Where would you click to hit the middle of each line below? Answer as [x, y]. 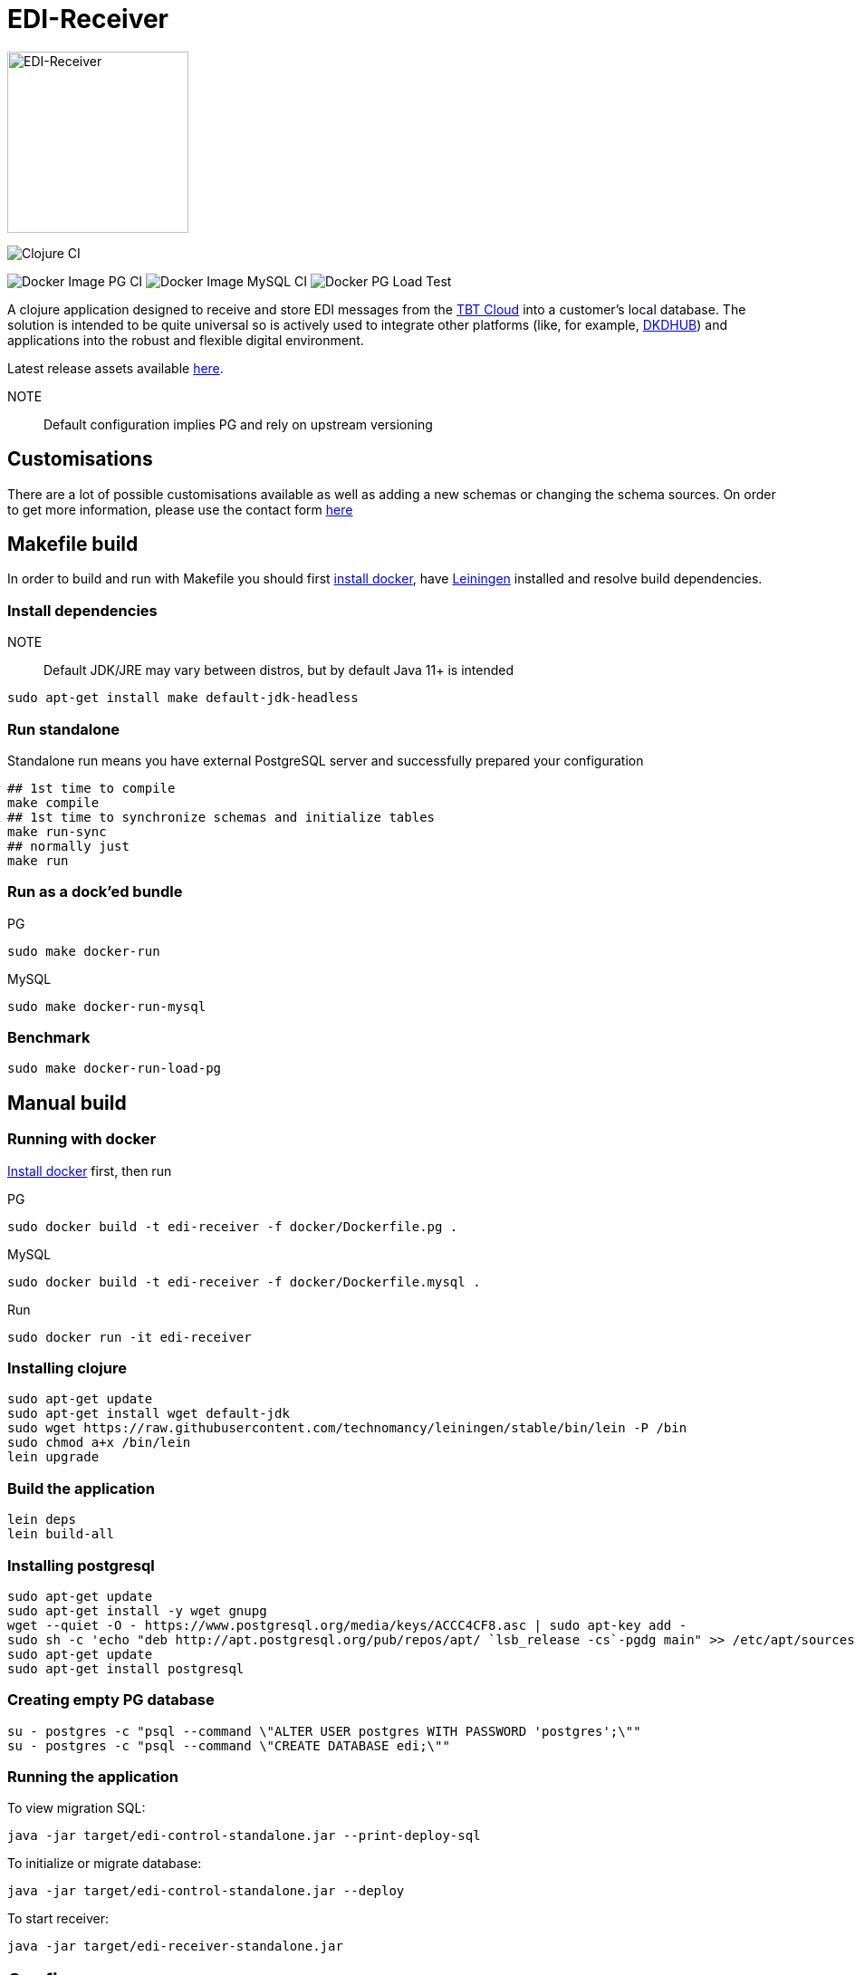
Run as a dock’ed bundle [95, 892]
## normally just [68, 846]
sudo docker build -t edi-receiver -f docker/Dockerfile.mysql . [244, 1281]
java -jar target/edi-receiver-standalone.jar [175, 1946]
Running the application [93, 1777]
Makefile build [73, 544]
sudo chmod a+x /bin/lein [99, 1443]
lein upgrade [53, 1457]
